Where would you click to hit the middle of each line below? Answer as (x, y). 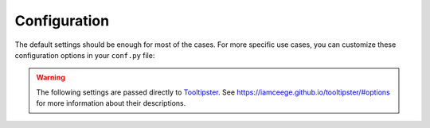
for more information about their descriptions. (111, 103)
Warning (51, 78)
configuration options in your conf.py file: (85, 55)
